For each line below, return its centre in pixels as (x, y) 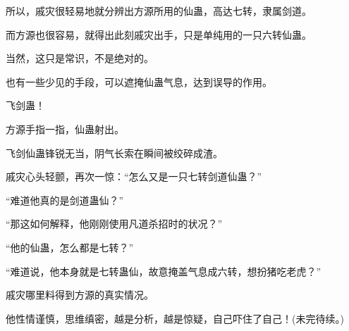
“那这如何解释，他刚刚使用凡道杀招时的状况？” (114, 224)
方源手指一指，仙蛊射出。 (65, 129)
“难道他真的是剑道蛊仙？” (65, 200)
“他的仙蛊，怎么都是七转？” (70, 247)
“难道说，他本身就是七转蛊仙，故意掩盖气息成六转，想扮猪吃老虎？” (164, 271)
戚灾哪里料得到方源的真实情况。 (80, 295)
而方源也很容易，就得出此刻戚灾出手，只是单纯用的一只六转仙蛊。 (159, 34)
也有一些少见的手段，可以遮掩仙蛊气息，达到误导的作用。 (139, 81)
